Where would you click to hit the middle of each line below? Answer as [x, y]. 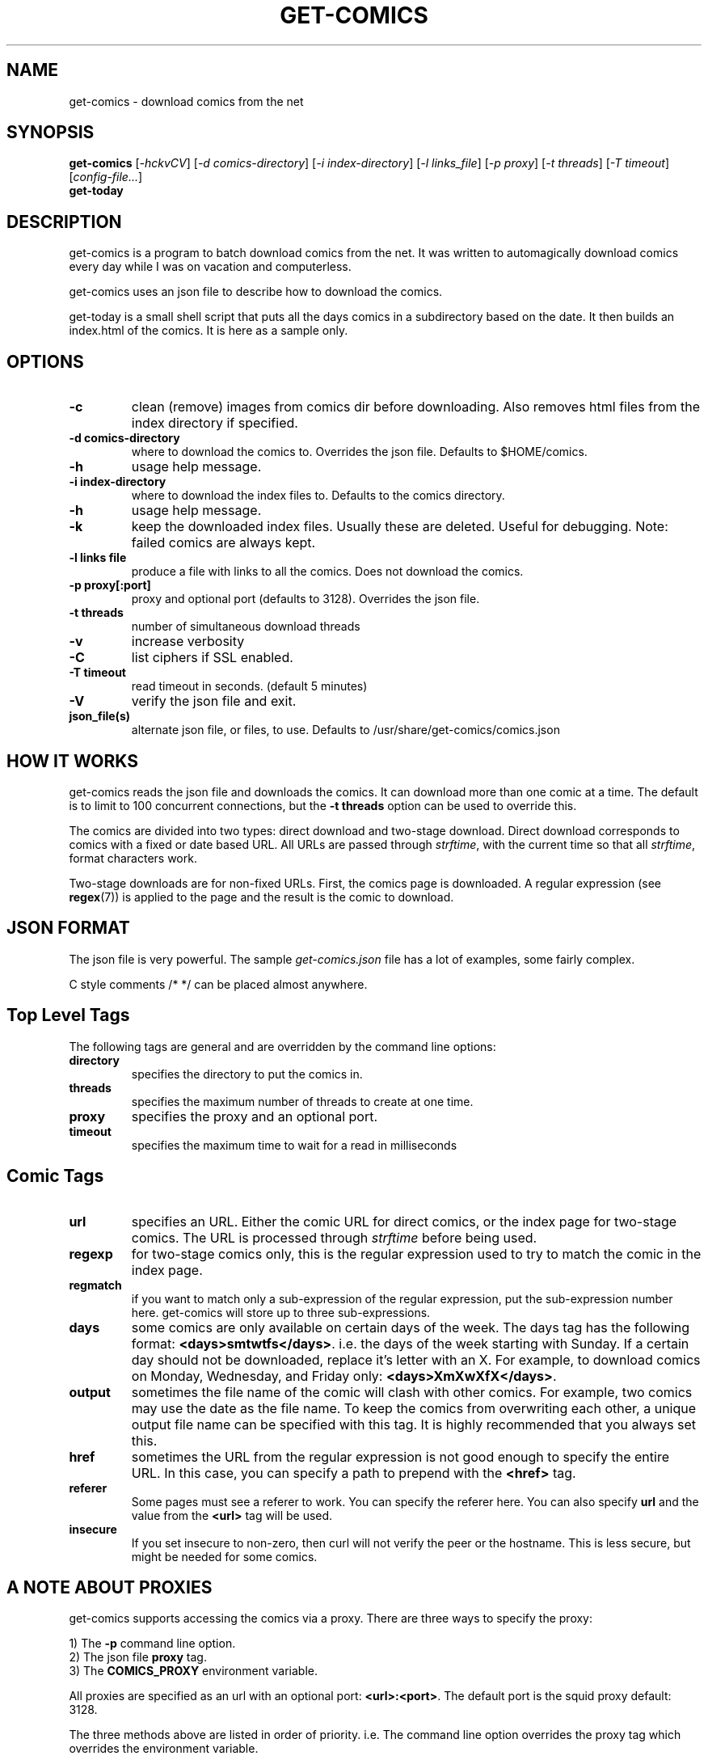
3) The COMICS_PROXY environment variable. [193, 1671]
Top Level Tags [68, 1015]
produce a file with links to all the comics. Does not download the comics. [327, 572]
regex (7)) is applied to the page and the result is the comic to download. [261, 897]
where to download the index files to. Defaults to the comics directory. [318, 496]
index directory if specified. [215, 423]
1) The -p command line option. [152, 1644]
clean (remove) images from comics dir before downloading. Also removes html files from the [415, 407]
